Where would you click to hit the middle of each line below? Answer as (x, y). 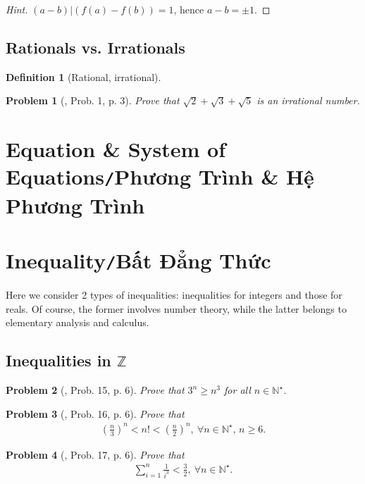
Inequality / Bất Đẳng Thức (138, 260)
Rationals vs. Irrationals (95, 47)
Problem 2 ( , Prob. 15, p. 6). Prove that (95, 390)
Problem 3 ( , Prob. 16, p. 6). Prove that (95, 413)
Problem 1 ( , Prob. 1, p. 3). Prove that (93, 100)
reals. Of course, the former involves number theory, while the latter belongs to (176, 308)
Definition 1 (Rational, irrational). (83, 76)
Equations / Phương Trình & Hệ (160, 176)
